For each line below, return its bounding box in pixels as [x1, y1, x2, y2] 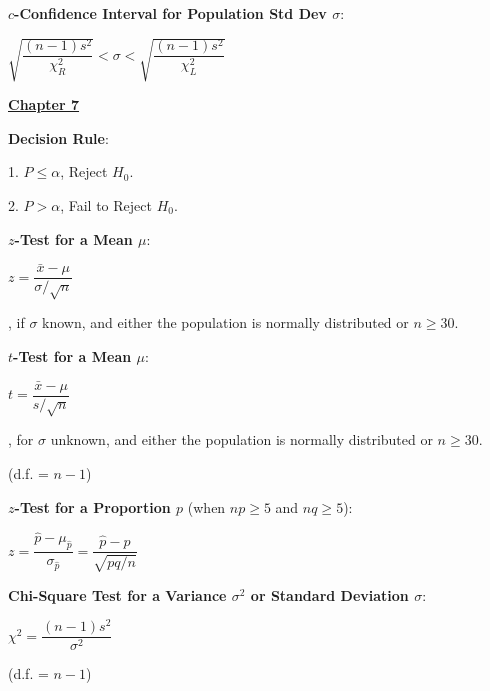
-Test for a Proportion [14, 496, 171, 517]
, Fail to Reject [60, 194, 152, 215]
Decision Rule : [8, 127, 109, 148]
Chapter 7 [8, 94, 80, 115]
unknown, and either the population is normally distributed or [50, 429, 433, 450]
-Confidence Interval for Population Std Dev [14, 3, 327, 23]
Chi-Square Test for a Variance [8, 584, 227, 605]
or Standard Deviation [250, 584, 409, 605]
